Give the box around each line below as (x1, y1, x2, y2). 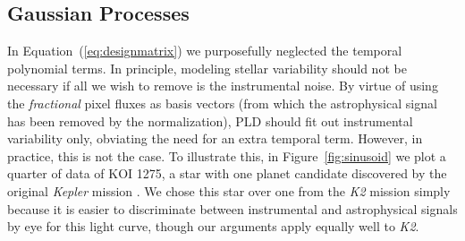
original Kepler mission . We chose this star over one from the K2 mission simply (7, 181, 451, 200)
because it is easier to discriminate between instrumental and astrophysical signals (7, 199, 458, 218)
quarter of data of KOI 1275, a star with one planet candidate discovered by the (7, 164, 447, 183)
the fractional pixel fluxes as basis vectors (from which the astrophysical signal (7, 93, 437, 112)
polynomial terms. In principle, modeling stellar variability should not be (7, 58, 407, 77)
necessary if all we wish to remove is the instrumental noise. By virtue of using (7, 76, 438, 95)
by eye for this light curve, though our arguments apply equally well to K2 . (7, 217, 419, 236)
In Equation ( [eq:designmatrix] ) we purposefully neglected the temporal (7, 41, 402, 60)
